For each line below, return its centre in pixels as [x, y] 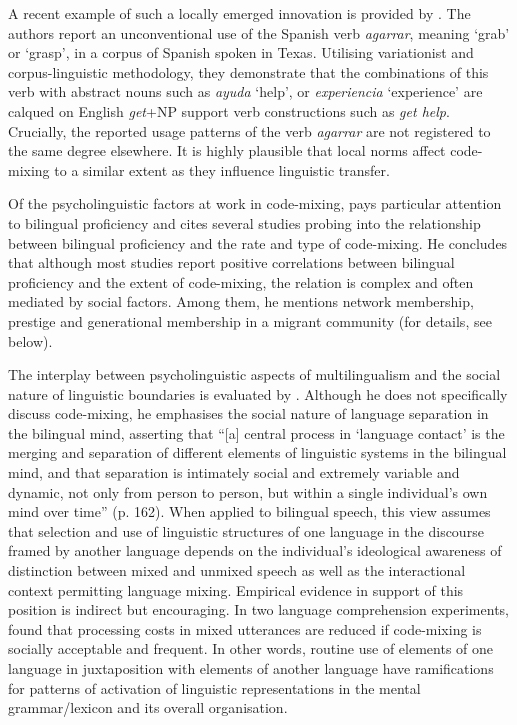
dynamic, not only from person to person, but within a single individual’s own [248, 491]
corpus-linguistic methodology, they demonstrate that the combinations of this [248, 71]
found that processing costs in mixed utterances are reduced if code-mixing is [245, 628]
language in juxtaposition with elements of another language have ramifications [251, 668]
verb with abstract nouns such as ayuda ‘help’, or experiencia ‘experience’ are [245, 91]
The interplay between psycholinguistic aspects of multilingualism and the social [254, 374]
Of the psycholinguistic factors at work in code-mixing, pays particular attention [255, 203]
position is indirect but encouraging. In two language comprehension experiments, [258, 609]
